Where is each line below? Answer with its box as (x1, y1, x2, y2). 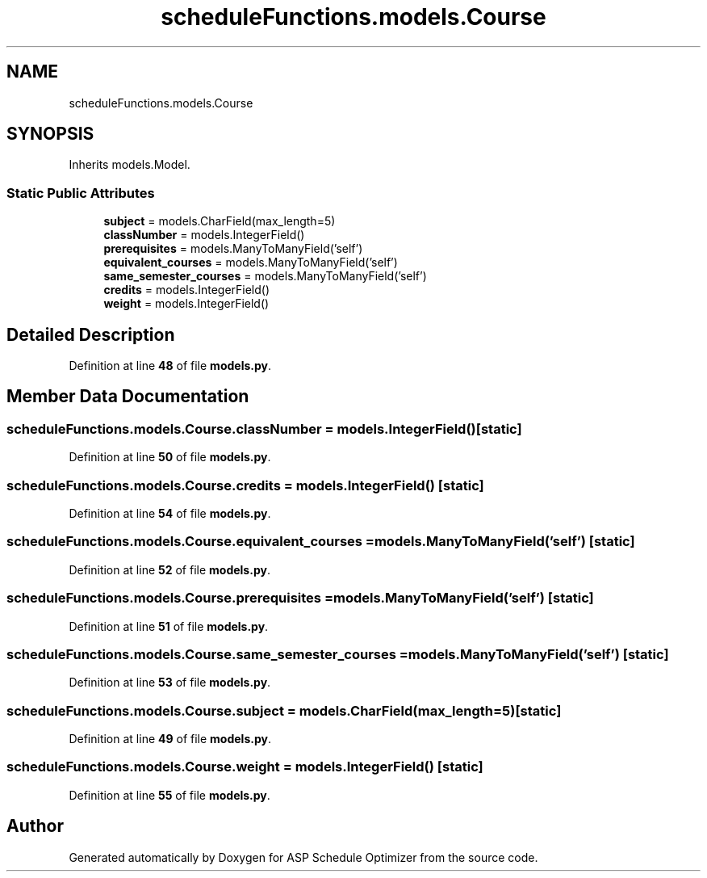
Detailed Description (6, 324, 175, 345)
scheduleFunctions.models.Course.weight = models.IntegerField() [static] (6, 758, 483, 775)
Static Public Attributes (6, 184, 155, 201)
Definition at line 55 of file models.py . (69, 788, 270, 802)
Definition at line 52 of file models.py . (69, 562, 270, 577)
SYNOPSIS (6, 124, 94, 145)
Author (6, 816, 64, 837)
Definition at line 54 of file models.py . (69, 506, 271, 520)
